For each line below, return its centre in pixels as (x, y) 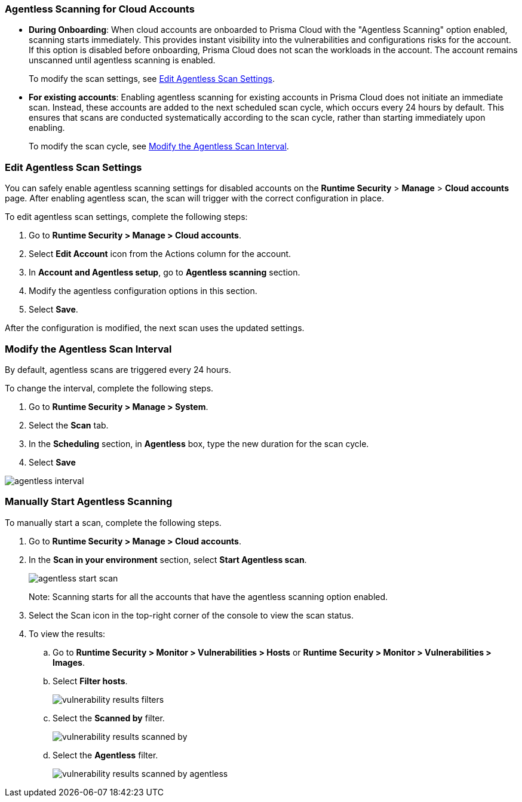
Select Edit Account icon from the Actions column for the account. (160, 254)
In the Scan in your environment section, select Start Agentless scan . (168, 559)
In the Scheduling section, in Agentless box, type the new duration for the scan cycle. (199, 443)
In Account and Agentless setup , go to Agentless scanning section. (165, 273)
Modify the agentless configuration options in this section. (143, 291)
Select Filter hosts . (90, 681)
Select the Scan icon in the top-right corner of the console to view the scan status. (191, 615)
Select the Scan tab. (69, 425)
